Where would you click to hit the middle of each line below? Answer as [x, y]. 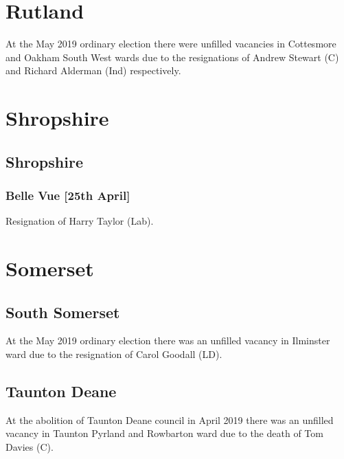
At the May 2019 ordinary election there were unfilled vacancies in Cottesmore [171, 44]
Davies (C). [30, 447]
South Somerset [63, 312]
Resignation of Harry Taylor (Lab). [80, 221]
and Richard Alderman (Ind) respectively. [93, 70]
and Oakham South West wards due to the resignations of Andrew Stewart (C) [172, 57]
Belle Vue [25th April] [68, 195]
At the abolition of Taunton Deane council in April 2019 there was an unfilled [170, 419]
